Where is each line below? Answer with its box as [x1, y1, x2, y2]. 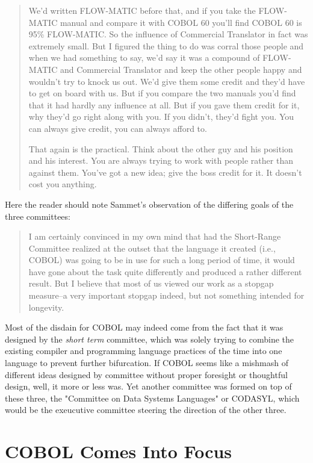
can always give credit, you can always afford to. [28, 122, 207, 134]
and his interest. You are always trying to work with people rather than [28, 154, 293, 167]
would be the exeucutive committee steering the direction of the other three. [5, 403, 287, 416]
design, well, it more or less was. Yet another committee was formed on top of [5, 380, 292, 393]
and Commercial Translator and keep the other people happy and [60, 63, 302, 75]
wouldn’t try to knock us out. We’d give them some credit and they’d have [28, 75, 305, 87]
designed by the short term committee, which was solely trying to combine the [5, 332, 294, 345]
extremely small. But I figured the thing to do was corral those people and [28, 39, 304, 52]
